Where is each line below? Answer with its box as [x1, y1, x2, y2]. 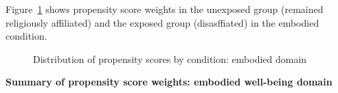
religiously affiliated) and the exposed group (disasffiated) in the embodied [5, 15, 319, 29]
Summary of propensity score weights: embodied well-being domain [5, 75, 333, 89]
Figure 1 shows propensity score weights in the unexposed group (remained [5, 2, 324, 16]
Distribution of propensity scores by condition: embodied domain [33, 51, 307, 66]
